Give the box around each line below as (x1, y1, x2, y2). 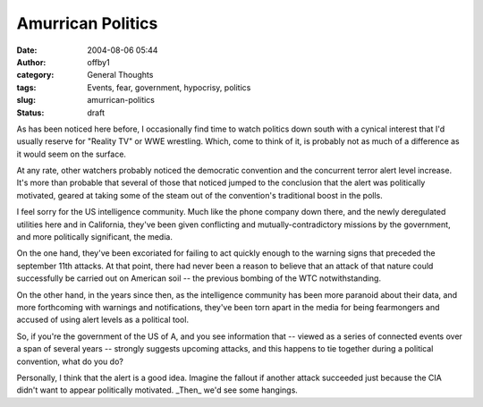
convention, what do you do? (16, 356, 124, 367)
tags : (16, 81, 37, 93)
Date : (16, 45, 38, 55)
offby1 (87, 56, 111, 67)
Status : (16, 107, 45, 118)
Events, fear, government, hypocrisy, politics (87, 81, 251, 93)
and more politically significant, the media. (16, 232, 174, 242)
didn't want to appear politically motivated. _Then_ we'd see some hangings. (16, 385, 299, 395)
